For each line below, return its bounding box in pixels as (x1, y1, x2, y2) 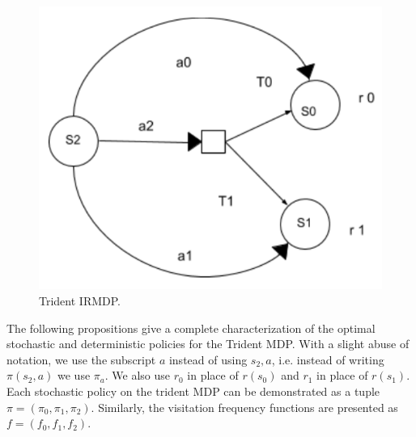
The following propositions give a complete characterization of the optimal (6, 319, 376, 336)
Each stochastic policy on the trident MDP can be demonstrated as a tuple (6, 382, 380, 399)
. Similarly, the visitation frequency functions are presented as (91, 398, 398, 415)
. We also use (104, 367, 170, 384)
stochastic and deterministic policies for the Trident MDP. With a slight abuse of (6, 335, 410, 352)
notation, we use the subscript (6, 351, 156, 368)
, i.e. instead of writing (271, 351, 384, 368)
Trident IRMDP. (39, 292, 121, 309)
